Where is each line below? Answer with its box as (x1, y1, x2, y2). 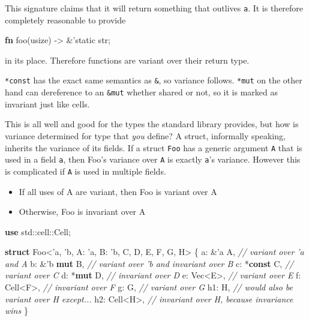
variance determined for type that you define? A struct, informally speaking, (5, 129, 286, 142)
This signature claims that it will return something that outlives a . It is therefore (5, 2, 304, 14)
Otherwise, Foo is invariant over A (19, 205, 146, 218)
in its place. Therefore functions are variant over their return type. (5, 53, 250, 66)
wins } (5, 304, 28, 317)
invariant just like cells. (5, 97, 90, 110)
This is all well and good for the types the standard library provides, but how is (5, 118, 299, 130)
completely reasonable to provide (5, 13, 126, 26)
